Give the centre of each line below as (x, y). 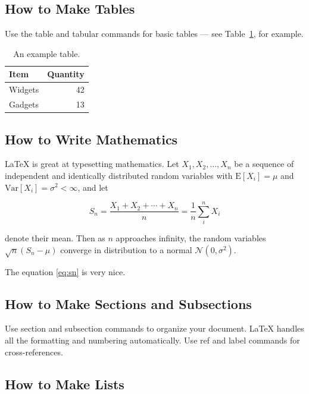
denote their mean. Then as (55, 238)
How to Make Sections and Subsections (128, 303)
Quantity (66, 74)
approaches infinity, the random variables (191, 238)
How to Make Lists (65, 384)
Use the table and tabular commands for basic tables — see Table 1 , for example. (154, 34)
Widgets (24, 89)
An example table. (47, 53)
